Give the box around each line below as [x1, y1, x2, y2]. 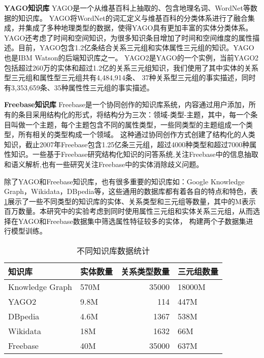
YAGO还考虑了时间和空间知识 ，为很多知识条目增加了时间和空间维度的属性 [4, 32, 253, 43]
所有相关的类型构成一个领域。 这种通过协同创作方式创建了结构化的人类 [18, 129, 255, 140]
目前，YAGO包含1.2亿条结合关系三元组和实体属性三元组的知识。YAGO [18, 42, 254, 53]
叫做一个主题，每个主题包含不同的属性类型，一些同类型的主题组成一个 [11, 119, 246, 129]
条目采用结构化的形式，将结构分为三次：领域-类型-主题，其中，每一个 [18, 109, 251, 119]
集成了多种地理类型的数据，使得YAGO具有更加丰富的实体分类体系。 [25, 22, 253, 33]
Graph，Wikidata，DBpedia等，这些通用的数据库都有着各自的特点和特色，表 [4, 186, 258, 197]
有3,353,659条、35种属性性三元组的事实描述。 [4, 82, 154, 92]
